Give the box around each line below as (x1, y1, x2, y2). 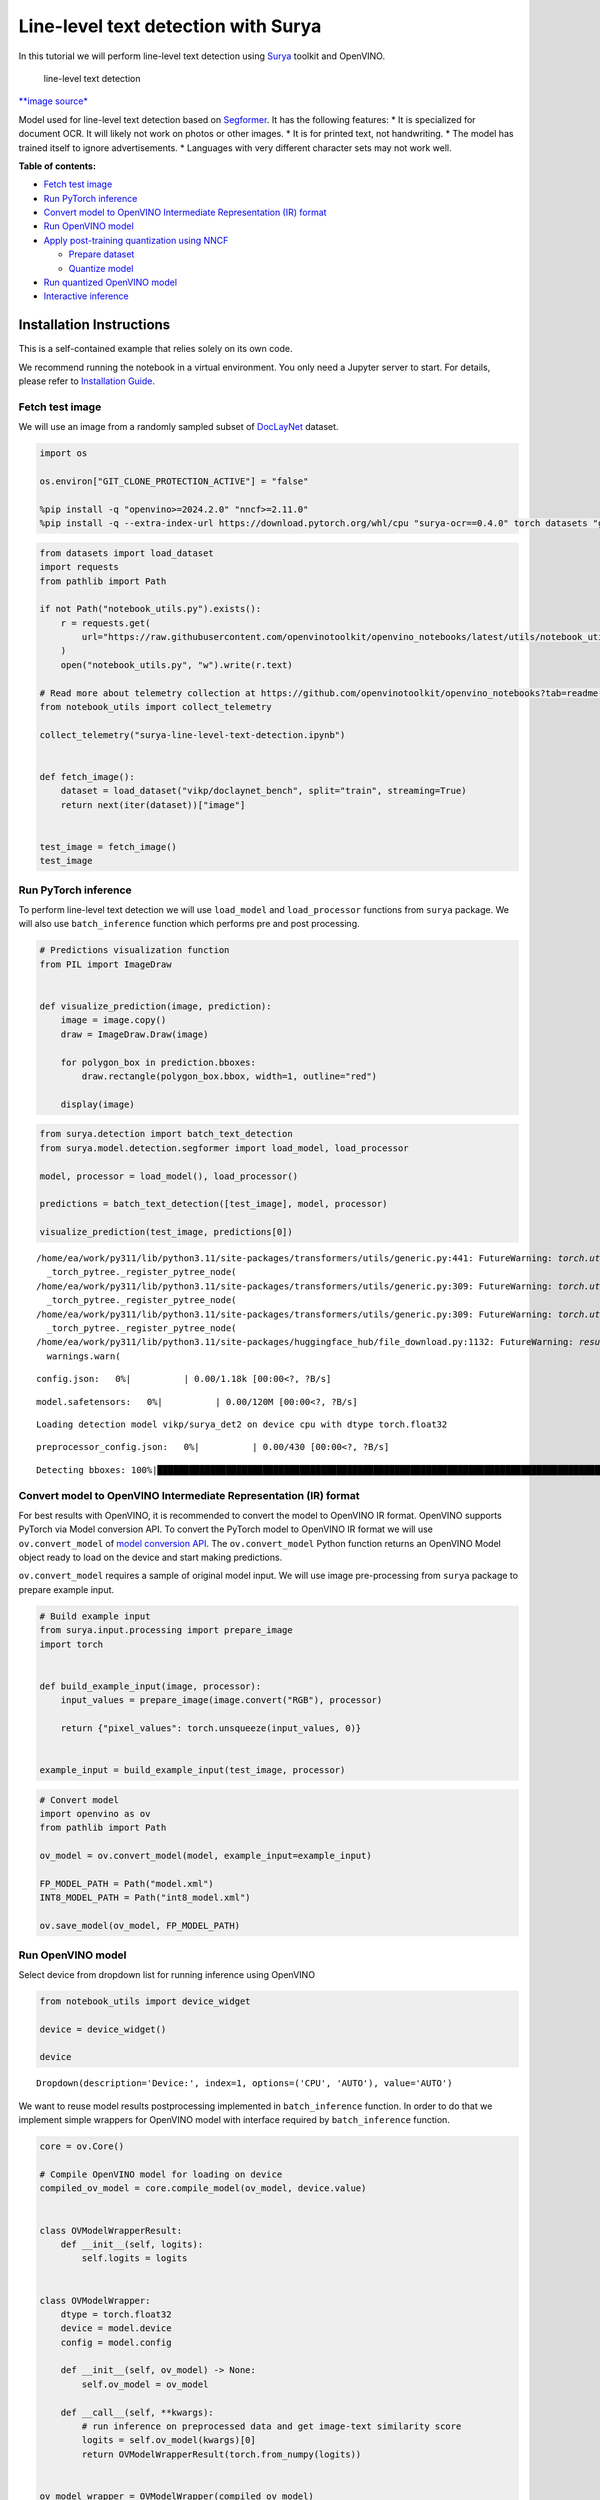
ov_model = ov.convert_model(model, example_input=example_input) (39, 1850, 372, 1862)
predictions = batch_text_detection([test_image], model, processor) (39, 1198, 388, 1210)
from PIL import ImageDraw (39, 958, 172, 970)
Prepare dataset (68, 248, 135, 260)
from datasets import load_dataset (39, 547, 214, 559)
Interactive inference (43, 290, 129, 302)
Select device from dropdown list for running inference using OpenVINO (18, 1968, 315, 1980)
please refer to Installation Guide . (18, 375, 155, 387)
